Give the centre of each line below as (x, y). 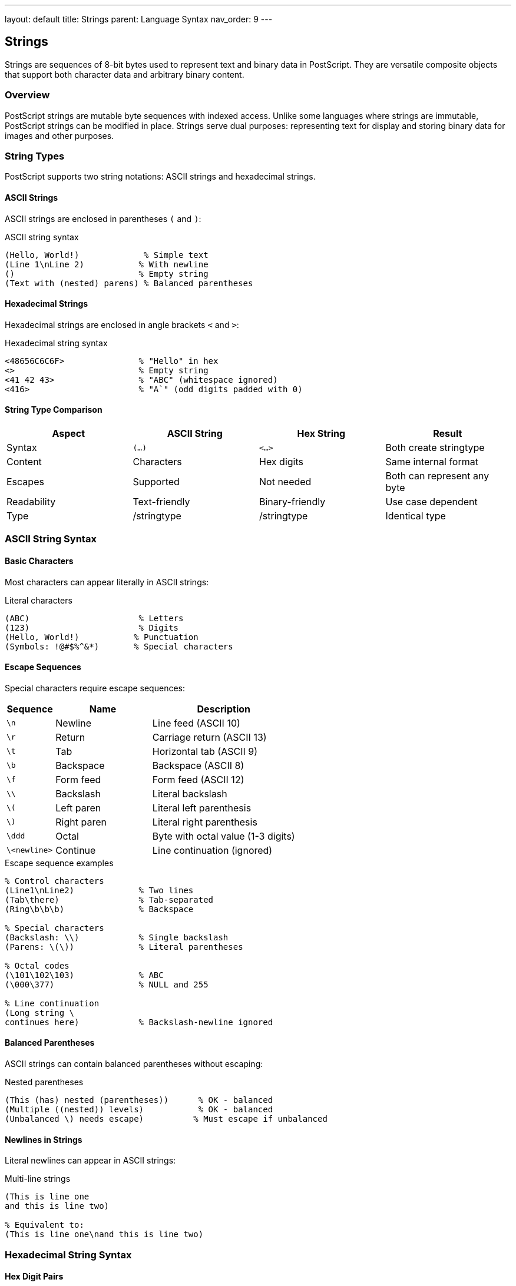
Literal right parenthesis (205, 822)
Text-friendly (161, 502)
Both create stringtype (435, 448)
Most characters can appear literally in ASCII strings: (107, 582)
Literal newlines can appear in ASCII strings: (90, 1161)
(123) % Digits (92, 627)
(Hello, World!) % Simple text (107, 255)
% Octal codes (37, 965)
